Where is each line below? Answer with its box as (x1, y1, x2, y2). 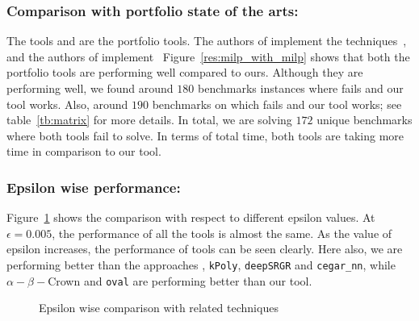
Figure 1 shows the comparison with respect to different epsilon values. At (6, 209, 375, 226)
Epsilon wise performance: (6, 177, 181, 197)
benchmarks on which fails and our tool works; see (152, 95, 402, 112)
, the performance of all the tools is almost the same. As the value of (52, 224, 392, 241)
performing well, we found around (6, 80, 174, 96)
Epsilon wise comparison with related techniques (39, 299, 279, 316)
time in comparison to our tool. (6, 143, 161, 160)
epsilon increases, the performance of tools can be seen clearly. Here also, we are (6, 240, 403, 257)
